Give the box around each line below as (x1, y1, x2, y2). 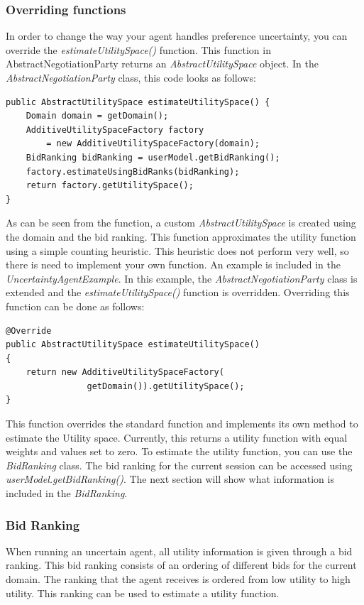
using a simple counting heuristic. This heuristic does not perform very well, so (6, 243, 349, 258)
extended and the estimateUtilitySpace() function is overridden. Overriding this (6, 285, 350, 300)
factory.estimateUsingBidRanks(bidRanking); (26, 166, 240, 177)
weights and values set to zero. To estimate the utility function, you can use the (6, 444, 353, 459)
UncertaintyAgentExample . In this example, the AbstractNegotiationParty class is (6, 271, 358, 285)
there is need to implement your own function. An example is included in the (6, 257, 341, 272)
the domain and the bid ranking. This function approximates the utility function (6, 229, 356, 244)
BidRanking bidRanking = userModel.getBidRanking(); (26, 152, 280, 163)
